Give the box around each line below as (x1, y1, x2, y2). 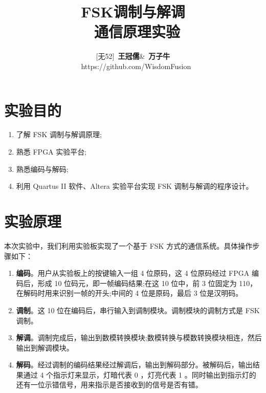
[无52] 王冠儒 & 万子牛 (96, 51, 170, 61)
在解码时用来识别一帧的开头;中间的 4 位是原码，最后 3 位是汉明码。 (16, 288, 243, 298)
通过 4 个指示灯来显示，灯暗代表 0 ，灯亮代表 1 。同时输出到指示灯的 (23, 369, 256, 380)
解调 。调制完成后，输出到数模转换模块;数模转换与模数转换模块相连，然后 (16, 332, 262, 343)
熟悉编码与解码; (16, 163, 69, 174)
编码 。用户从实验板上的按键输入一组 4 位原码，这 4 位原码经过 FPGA (16, 268, 250, 278)
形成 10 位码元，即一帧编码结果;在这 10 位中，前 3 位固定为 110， (37, 277, 257, 288)
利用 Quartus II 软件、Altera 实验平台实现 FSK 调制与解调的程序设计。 (16, 181, 253, 191)
